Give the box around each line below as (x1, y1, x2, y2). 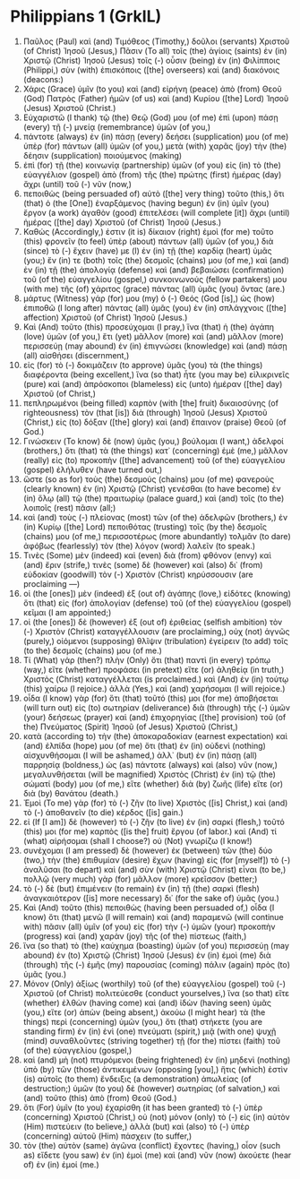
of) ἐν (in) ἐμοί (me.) (22, 1158, 99, 1170)
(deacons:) (22, 73, 64, 84)
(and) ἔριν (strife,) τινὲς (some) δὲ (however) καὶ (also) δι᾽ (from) (22, 559, 263, 570)
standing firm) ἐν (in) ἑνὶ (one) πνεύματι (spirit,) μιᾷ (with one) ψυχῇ (22, 1026, 277, 1037)
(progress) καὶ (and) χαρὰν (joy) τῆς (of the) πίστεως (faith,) (22, 930, 247, 942)
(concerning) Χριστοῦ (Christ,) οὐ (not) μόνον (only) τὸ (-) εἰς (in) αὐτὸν (22, 1111, 290, 1122)
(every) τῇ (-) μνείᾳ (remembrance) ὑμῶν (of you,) (22, 121, 211, 132)
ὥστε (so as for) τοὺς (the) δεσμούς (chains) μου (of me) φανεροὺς (22, 473, 275, 485)
